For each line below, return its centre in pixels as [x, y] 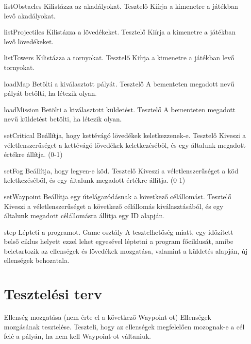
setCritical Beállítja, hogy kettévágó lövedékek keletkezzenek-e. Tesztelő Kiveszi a [125, 135]
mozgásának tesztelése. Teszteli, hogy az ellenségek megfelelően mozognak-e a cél [124, 326]
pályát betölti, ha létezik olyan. [50, 93]
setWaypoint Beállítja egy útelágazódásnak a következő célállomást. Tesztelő [118, 196]
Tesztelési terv [53, 294]
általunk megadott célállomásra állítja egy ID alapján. [84, 215]
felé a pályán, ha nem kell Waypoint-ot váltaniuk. [77, 336]
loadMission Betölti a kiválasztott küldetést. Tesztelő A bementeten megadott [120, 109]
